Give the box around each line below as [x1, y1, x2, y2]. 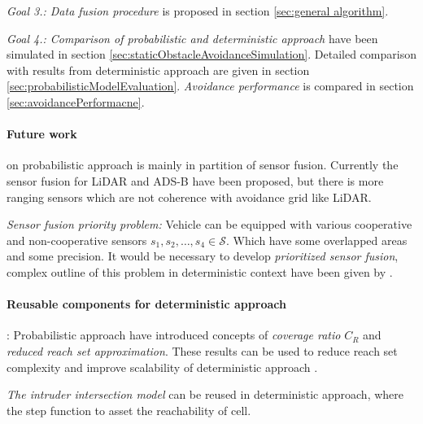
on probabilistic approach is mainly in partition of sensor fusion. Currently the [7, 156, 399, 173]
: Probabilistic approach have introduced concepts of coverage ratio [7, 326, 341, 343]
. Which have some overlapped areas [225, 231, 408, 248]
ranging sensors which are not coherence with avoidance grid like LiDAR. [7, 188, 372, 205]
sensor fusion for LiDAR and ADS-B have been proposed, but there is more [7, 172, 384, 189]
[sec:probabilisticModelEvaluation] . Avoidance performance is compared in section [7, 77, 414, 94]
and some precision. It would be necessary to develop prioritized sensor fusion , [7, 247, 399, 264]
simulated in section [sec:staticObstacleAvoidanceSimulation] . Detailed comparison [7, 46, 416, 63]
